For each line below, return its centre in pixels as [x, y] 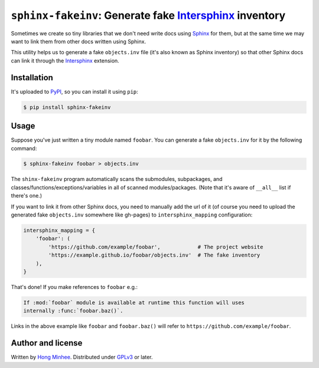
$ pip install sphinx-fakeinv [67, 107]
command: [24, 148]
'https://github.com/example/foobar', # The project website [156, 247]
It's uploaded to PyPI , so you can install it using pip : [74, 91]
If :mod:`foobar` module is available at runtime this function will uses [134, 303]
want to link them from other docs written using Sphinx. [79, 41]
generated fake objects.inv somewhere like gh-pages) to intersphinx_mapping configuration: [132, 215]
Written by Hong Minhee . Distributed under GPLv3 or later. [82, 357]
